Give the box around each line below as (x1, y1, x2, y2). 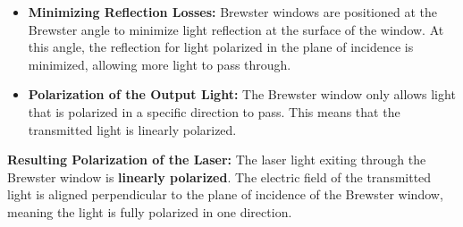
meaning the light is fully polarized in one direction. (7, 202, 292, 221)
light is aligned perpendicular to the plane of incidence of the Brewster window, (7, 185, 443, 204)
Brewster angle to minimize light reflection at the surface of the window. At (28, 20, 444, 38)
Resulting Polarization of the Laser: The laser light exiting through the (7, 150, 426, 169)
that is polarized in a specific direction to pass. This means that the (28, 102, 400, 121)
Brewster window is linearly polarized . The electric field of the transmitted (7, 167, 432, 186)
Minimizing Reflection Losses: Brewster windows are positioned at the (28, 3, 437, 21)
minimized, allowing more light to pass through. (28, 55, 291, 73)
